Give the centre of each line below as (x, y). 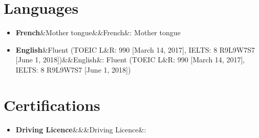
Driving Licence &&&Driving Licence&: (81, 129)
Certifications (52, 105)
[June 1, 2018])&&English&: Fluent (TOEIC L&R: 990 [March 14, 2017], (130, 60)
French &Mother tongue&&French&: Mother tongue (98, 32)
